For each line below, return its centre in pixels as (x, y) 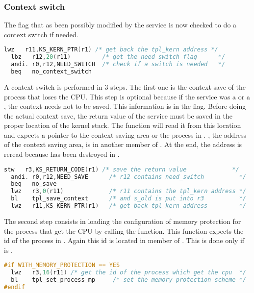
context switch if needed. (41, 34)
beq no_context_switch (51, 72)
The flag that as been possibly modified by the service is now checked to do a (120, 25)
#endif (14, 287)
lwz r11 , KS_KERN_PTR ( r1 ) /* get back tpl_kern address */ (129, 206)
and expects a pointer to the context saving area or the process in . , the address (125, 134)
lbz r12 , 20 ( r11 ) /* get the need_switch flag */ (118, 57)
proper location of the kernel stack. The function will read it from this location (123, 125)
